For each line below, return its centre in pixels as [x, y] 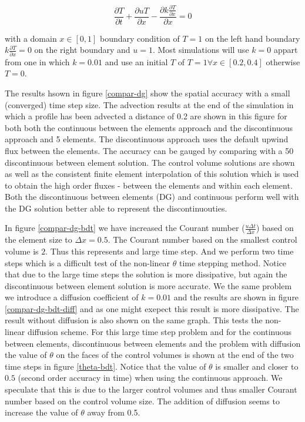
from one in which [37, 61]
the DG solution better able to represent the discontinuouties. [116, 208]
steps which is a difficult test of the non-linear [88, 262]
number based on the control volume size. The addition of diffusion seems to [142, 401]
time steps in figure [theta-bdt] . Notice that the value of [105, 366]
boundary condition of [140, 38]
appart [286, 50]
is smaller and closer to [257, 366]
